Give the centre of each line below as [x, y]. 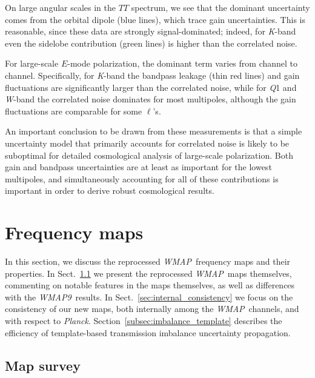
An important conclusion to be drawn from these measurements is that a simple [154, 131]
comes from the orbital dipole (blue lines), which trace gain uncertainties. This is [155, 19]
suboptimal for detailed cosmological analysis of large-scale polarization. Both [149, 155]
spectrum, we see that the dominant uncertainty [220, 7]
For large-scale [32, 63]
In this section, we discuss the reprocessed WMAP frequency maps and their [148, 261]
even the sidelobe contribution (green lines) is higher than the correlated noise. [151, 43]
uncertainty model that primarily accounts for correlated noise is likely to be [147, 143]
